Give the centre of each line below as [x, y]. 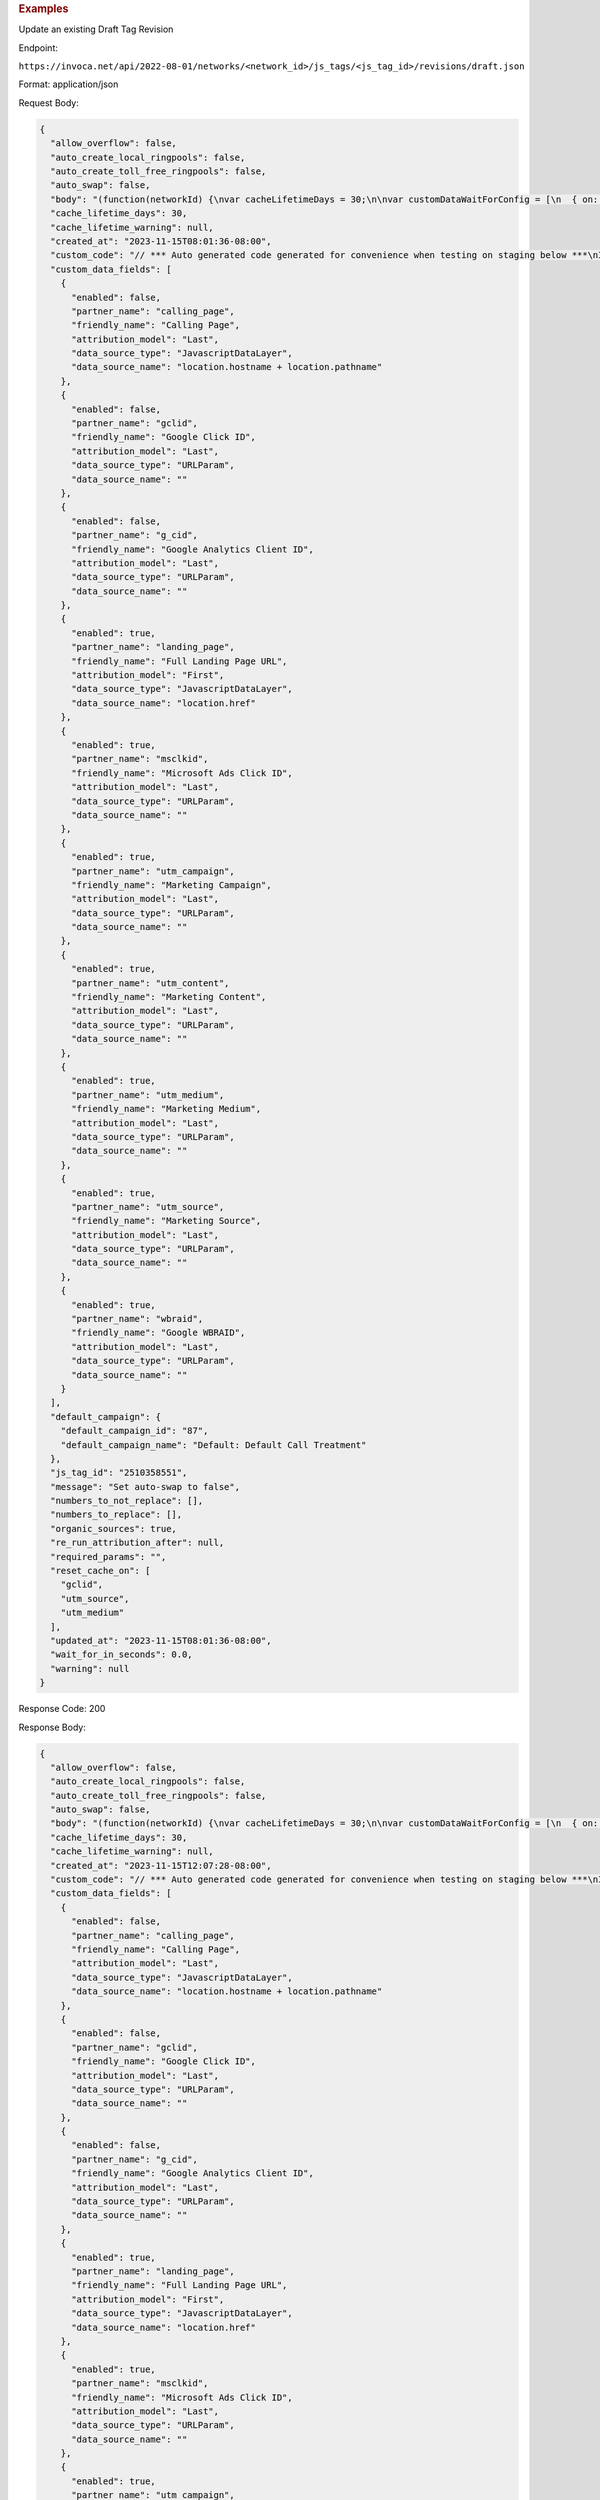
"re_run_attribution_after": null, [137, 1543]
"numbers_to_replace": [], [116, 1514]
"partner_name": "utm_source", [148, 1206]
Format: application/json [68, 84]
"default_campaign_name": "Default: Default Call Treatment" [213, 1444]
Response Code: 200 [62, 1709]
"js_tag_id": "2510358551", [119, 1473]
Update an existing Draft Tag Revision [96, 29]
